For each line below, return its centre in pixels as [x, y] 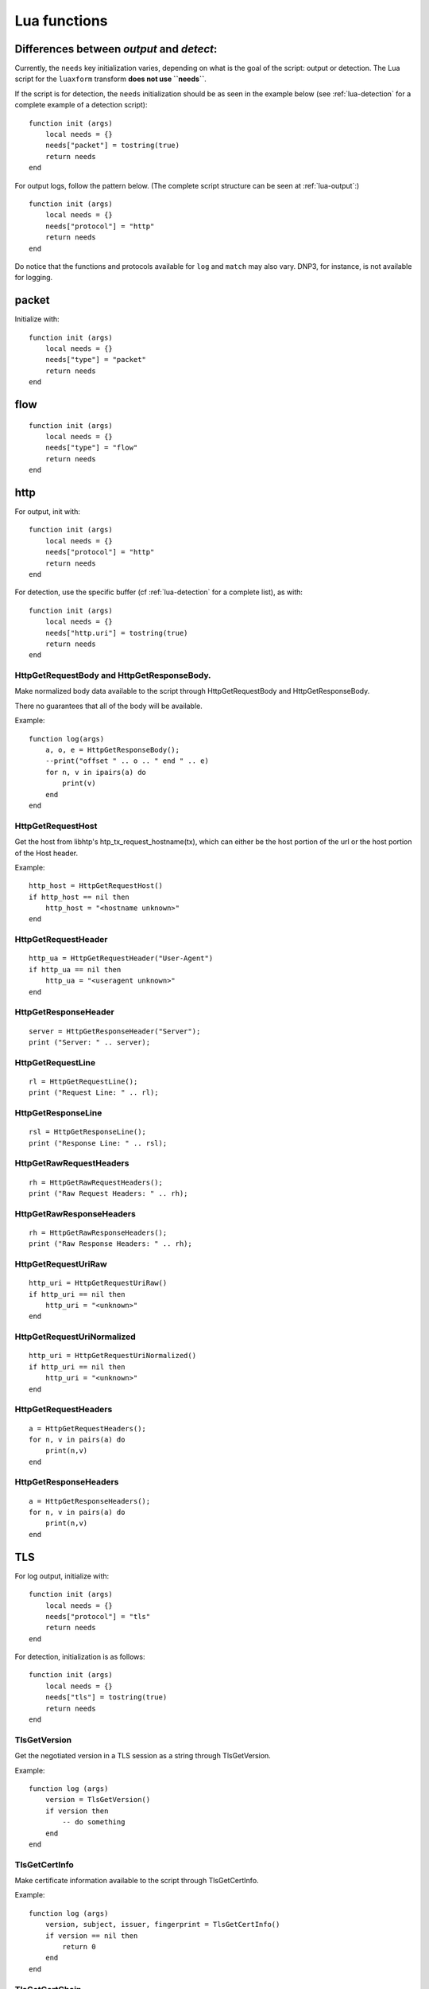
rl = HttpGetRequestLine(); [83, 1081]
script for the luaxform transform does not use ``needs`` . [110, 79]
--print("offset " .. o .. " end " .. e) [127, 761]
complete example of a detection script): [81, 105]
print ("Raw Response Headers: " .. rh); [110, 1244]
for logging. [34, 278]
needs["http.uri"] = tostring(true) [116, 633]
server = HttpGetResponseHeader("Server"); [115, 1031]
